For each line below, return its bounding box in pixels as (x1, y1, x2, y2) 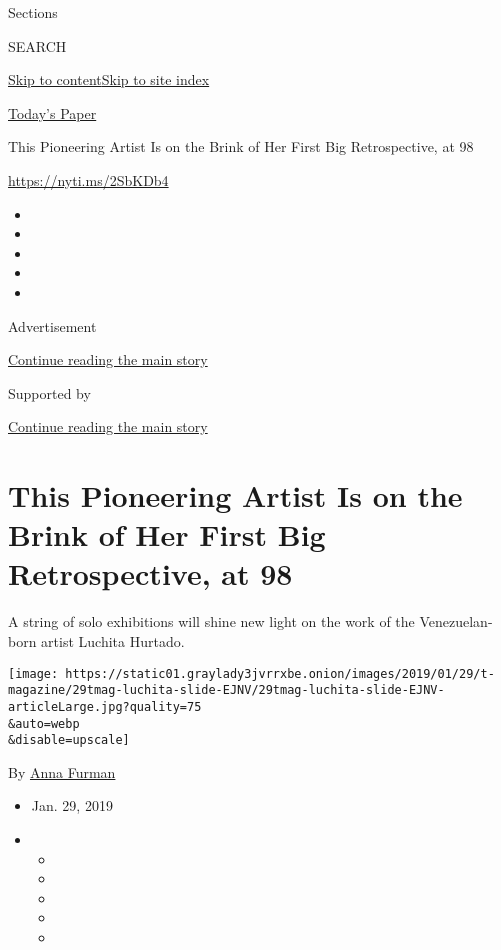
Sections (8, 2, 58, 22)
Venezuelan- (419, 611, 493, 632)
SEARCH (8, 35, 67, 56)
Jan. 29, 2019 (31, 795, 113, 816)
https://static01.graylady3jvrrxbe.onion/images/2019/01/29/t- (65, 666, 495, 681)
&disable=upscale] (8, 733, 130, 748)
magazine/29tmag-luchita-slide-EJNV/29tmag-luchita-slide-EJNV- (8, 683, 445, 698)
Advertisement (8, 315, 97, 336)
